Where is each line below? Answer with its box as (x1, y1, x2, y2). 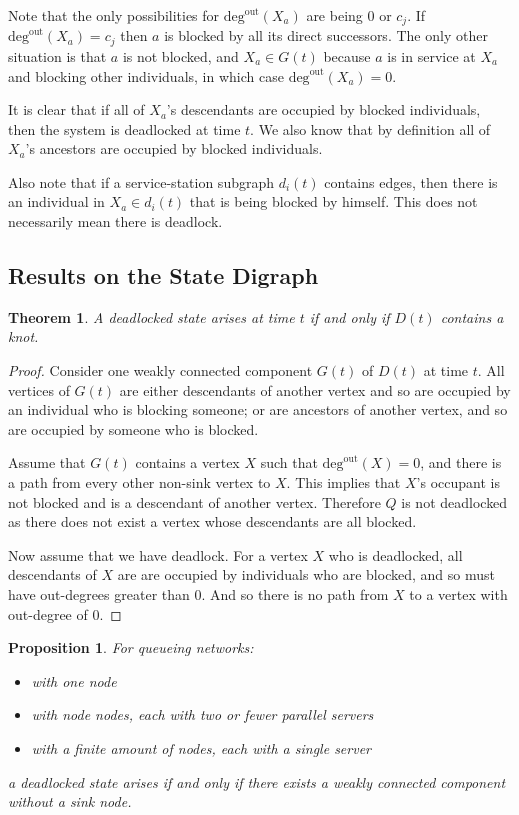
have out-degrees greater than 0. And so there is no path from (8, 583, 389, 604)
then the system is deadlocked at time (8, 118, 241, 139)
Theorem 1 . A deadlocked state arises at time (8, 306, 295, 327)
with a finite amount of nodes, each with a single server (31, 737, 372, 758)
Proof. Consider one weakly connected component (8, 360, 313, 381)
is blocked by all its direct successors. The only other (164, 25, 488, 46)
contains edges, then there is (324, 171, 498, 192)
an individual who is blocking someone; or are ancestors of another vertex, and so (8, 399, 508, 420)
